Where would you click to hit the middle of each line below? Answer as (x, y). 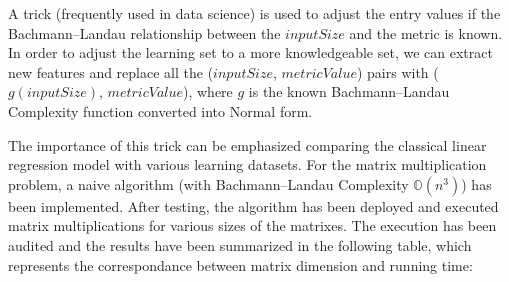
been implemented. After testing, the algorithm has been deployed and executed (253, 205)
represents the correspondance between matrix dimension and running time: (240, 264)
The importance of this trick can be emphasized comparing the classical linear (247, 144)
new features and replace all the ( (111, 71)
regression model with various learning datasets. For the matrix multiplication (247, 164)
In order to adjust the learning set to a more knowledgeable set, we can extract (250, 52)
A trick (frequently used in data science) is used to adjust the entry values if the (254, 13)
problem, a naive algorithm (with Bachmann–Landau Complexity (208, 183)
